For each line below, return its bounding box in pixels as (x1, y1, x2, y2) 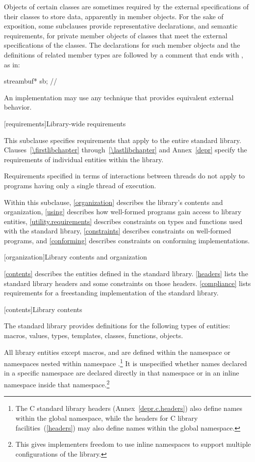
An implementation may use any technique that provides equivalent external (4, 92, 234, 102)
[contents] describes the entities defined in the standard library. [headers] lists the (4, 268, 248, 279)
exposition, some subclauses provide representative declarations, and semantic (4, 21, 238, 31)
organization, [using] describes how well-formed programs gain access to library (4, 206, 242, 217)
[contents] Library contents (4, 304, 82, 314)
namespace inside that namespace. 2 (4, 378, 110, 389)
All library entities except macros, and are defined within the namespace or (4, 346, 230, 357)
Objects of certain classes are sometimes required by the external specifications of (4, 1, 249, 11)
